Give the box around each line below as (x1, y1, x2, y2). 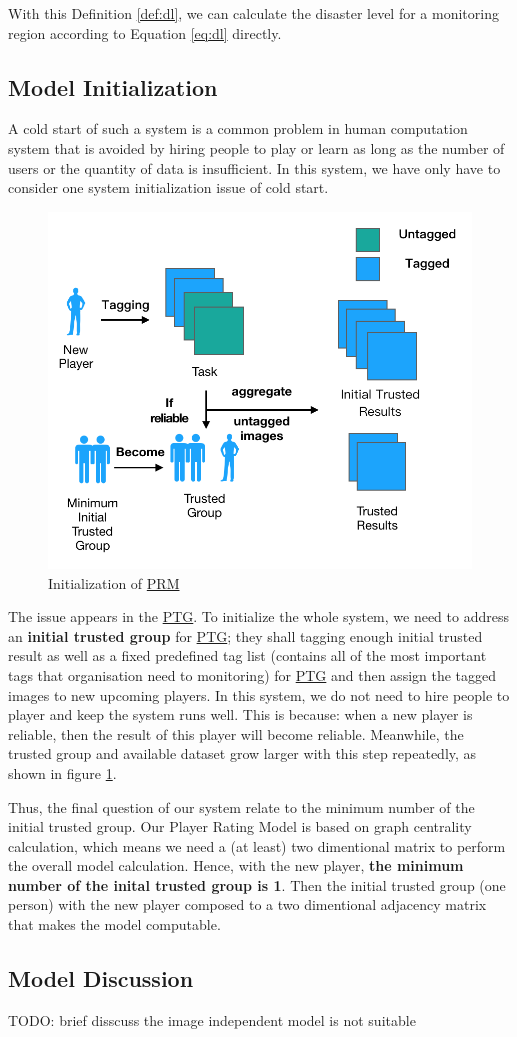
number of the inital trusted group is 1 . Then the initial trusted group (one (8, 874, 506, 895)
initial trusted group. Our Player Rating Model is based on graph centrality (8, 816, 472, 837)
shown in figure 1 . (8, 762, 117, 783)
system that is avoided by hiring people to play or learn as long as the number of (8, 137, 505, 158)
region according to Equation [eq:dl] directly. (8, 22, 282, 43)
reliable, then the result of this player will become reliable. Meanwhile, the (8, 723, 464, 744)
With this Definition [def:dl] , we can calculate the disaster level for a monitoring (8, 3, 499, 23)
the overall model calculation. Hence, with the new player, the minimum (8, 855, 464, 876)
